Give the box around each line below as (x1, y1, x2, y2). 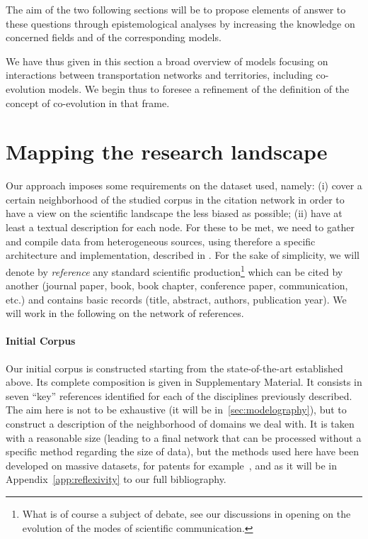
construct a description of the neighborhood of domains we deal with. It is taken (6, 416, 355, 431)
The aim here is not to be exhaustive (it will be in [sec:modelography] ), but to (6, 402, 347, 417)
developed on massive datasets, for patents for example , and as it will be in (6, 457, 337, 472)
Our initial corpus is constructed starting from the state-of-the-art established (6, 360, 343, 375)
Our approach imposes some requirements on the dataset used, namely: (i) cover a (6, 178, 362, 193)
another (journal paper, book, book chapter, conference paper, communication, (6, 278, 348, 293)
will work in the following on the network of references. (6, 306, 244, 321)
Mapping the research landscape (6, 137, 328, 166)
